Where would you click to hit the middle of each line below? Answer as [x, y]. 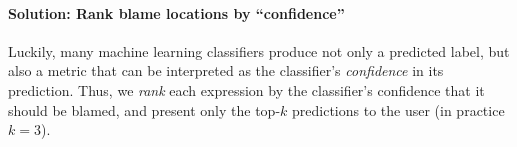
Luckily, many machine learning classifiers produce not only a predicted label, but [259, 50]
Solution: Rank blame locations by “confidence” [176, 12]
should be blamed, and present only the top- [144, 109]
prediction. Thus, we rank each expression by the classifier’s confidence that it [246, 89]
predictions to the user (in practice [398, 109]
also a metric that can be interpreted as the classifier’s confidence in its [226, 70]
